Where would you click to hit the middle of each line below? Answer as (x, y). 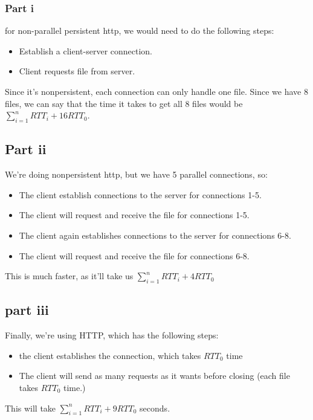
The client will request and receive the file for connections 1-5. (134, 215)
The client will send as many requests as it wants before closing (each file (154, 376)
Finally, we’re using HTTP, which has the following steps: (112, 335)
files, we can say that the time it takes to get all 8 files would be (124, 103)
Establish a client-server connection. (86, 50)
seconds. (155, 408)
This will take (31, 408)
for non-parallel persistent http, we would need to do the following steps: (140, 31)
